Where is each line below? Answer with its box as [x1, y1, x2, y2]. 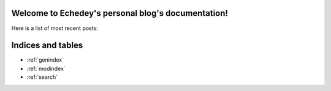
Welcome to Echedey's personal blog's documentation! [11, 8, 228, 18]
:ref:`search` [26, 73, 58, 81]
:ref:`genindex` [26, 56, 64, 64]
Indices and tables [11, 40, 83, 51]
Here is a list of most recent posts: [11, 24, 98, 32]
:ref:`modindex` [26, 65, 66, 72]
